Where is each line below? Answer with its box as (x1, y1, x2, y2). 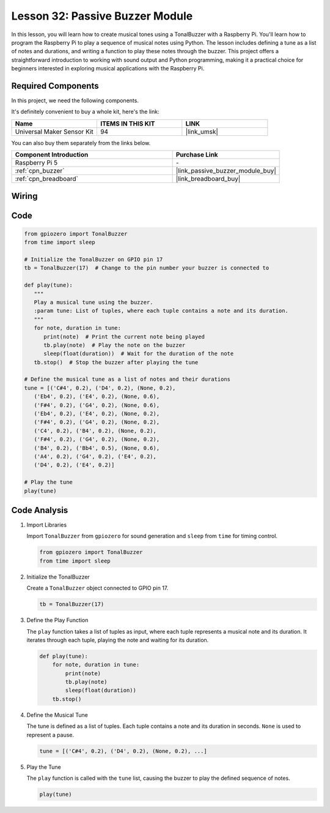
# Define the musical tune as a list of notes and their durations (24, 376, 231, 383)
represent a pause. (26, 731, 75, 738)
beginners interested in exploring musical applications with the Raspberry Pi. (11, 65, 205, 72)
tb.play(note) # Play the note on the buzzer (43, 342, 186, 348)
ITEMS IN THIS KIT (100, 119, 155, 128)
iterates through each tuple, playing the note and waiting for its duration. (26, 636, 209, 643)
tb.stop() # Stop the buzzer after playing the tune (34, 359, 199, 365)
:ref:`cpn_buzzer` (15, 167, 65, 175)
